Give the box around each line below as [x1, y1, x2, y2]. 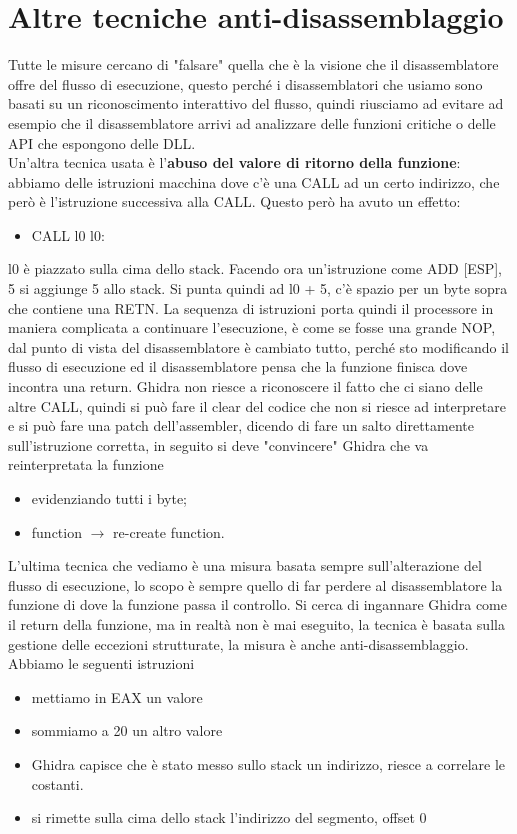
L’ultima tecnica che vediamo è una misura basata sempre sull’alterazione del [8, 555, 482, 576]
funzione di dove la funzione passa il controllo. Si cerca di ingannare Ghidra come [8, 594, 507, 615]
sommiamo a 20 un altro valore [31, 720, 223, 741]
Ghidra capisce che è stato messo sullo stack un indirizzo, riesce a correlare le [31, 753, 506, 774]
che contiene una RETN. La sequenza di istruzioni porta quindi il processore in [8, 297, 494, 318]
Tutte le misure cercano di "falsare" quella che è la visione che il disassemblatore [8, 54, 499, 75]
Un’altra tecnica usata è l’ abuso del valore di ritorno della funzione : [8, 152, 461, 173]
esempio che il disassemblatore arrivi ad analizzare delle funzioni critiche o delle [8, 112, 496, 133]
